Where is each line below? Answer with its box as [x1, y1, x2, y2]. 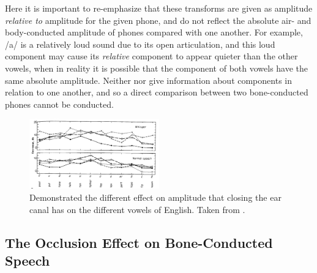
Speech [5, 250, 50, 269]
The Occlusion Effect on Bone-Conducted [5, 233, 273, 252]
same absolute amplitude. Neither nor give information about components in [5, 73, 292, 86]
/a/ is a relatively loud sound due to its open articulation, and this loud [5, 37, 275, 50]
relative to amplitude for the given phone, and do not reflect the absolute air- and [5, 13, 311, 26]
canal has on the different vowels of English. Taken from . [29, 203, 245, 215]
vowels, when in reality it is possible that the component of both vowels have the [5, 61, 308, 74]
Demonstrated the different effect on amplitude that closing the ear [29, 191, 282, 203]
